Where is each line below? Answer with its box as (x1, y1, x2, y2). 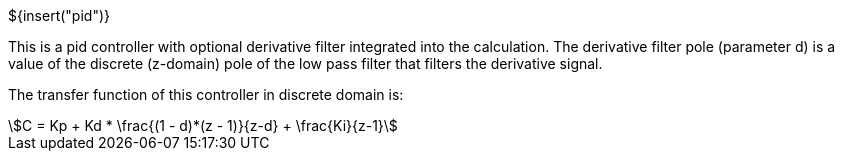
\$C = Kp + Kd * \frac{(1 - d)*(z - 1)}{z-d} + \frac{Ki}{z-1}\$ (8, 117, 398, 134)
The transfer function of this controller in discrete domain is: (8, 86, 404, 103)
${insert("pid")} (8, 7, 110, 24)
